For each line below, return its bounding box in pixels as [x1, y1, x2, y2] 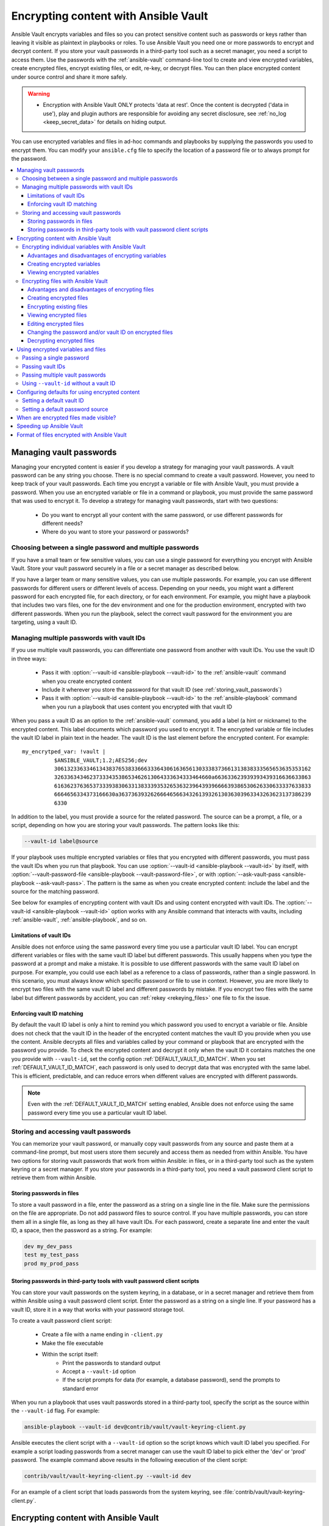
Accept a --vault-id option [62, 1367, 136, 1375]
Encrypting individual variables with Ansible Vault [22, 243, 146, 250]
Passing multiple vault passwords [22, 371, 106, 378]
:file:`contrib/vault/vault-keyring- [222, 1488, 305, 1495]
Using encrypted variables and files [16, 345, 106, 353]
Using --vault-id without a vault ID [22, 380, 116, 387]
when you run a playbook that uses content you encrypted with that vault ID [41, 703, 233, 711]
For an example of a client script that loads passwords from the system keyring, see [11, 1488, 222, 1495]
